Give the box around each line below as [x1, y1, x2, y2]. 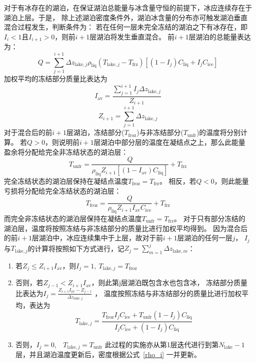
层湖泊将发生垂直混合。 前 [89, 31, 175, 41]
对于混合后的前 [4, 127, 52, 137]
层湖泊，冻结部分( [66, 127, 125, 137]
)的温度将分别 [196, 127, 241, 137]
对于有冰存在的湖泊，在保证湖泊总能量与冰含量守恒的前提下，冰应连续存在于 [4, 2, 252, 12]
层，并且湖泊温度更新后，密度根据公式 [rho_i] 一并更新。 [15, 349, 201, 360]
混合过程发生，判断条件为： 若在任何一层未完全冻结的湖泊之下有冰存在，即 [4, 22, 248, 32]
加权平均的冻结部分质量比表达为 [4, 73, 107, 83]
